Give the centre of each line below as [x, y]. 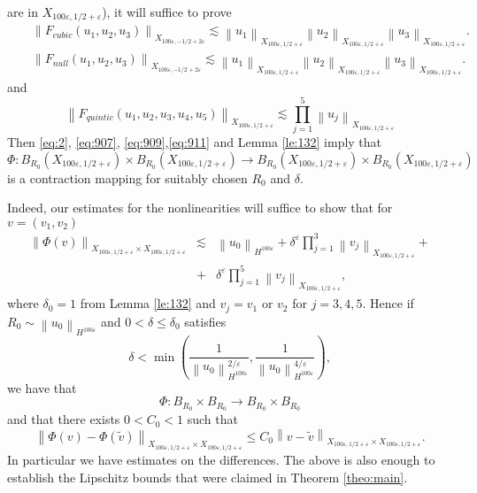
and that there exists [64, 419]
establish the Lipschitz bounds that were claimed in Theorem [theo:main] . [208, 477]
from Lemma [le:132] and [148, 303]
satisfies [205, 321]
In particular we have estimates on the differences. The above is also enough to [221, 460]
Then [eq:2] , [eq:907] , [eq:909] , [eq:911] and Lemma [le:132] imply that [195, 142]
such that [212, 419]
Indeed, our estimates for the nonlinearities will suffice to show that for [200, 208]
